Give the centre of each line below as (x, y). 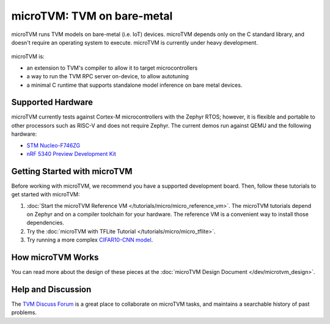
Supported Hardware (52, 102)
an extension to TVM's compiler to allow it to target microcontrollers (112, 68)
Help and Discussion (51, 289)
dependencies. (45, 223)
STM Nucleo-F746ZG (53, 145)
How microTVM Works (55, 258)
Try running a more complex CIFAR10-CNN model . (90, 240)
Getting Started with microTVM (72, 171)
